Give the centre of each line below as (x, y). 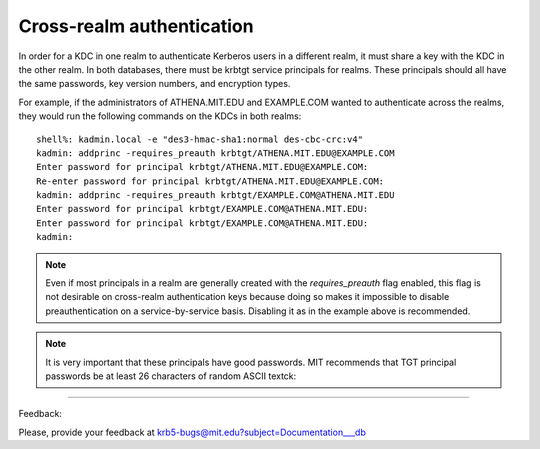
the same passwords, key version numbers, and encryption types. (154, 84)
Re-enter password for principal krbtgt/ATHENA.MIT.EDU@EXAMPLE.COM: (210, 181)
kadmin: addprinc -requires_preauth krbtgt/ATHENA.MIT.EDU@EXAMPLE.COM (215, 153)
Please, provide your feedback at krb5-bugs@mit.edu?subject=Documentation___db (192, 432)
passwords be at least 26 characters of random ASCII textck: (171, 376)
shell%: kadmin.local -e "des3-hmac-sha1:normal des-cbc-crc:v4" (200, 139)
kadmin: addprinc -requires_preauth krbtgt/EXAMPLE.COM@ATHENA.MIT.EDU (215, 195)
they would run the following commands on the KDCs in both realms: (160, 116)
